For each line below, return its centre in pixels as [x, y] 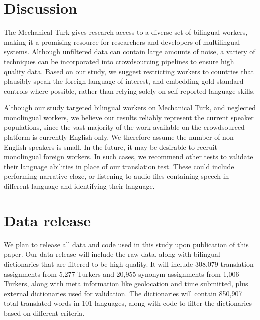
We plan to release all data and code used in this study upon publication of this [126, 244]
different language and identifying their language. [79, 186]
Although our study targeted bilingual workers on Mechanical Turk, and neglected [130, 108]
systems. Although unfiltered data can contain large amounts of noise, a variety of [130, 52]
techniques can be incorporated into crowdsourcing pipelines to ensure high [119, 61]
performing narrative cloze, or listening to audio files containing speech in [117, 176]
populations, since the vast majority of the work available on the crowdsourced [124, 127]
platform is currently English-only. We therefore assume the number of [112, 137]
